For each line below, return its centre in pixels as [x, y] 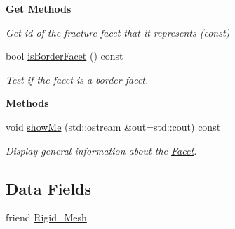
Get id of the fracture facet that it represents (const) [118, 32]
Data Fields [49, 188]
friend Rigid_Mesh [46, 217]
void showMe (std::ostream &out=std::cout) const [113, 126]
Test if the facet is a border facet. [77, 79]
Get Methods [39, 8]
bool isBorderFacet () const [65, 56]
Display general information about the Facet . [101, 150]
